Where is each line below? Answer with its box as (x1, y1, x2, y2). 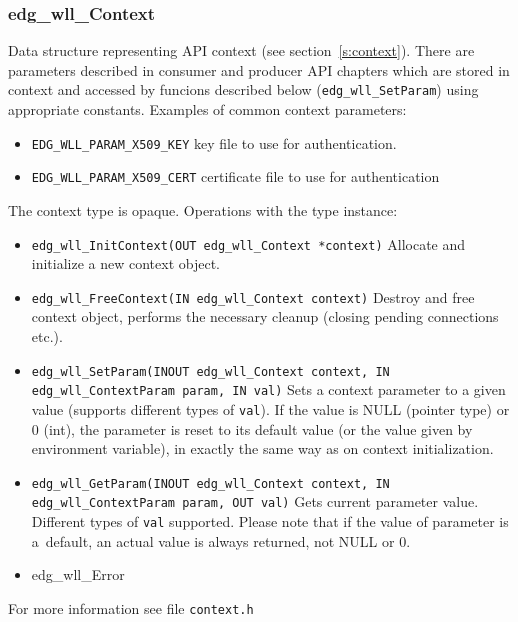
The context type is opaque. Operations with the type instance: (8, 199, 398, 220)
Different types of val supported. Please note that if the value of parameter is (31, 511, 509, 532)
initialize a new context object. (31, 253, 221, 274)
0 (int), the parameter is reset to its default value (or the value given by (31, 418, 473, 439)
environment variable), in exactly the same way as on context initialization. (31, 438, 494, 459)
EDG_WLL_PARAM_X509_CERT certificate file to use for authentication (31, 166, 440, 187)
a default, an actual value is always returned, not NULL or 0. (31, 530, 411, 551)
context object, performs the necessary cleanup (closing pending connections (31, 306, 499, 327)
